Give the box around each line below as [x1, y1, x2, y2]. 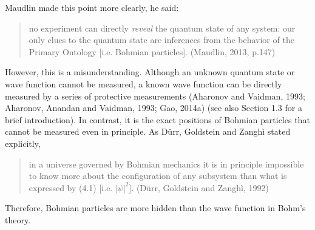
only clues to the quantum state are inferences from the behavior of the [29, 33, 294, 46]
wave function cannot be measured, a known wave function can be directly [5, 77, 282, 90]
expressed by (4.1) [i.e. [29, 181, 113, 194]
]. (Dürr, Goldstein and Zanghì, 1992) [129, 181, 269, 194]
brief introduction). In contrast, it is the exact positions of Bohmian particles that [5, 113, 310, 126]
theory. [5, 213, 31, 226]
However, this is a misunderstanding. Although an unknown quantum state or [5, 66, 295, 78]
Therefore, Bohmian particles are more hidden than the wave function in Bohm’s [5, 201, 306, 214]
